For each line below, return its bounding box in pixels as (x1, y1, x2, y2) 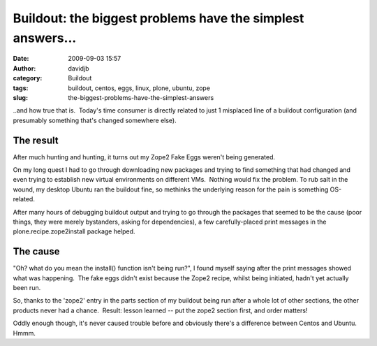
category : (13, 74, 43, 82)
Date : (13, 55, 29, 63)
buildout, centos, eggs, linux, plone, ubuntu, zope (68, 84, 211, 92)
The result (13, 134, 59, 146)
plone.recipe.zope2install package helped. (13, 227, 135, 236)
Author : (13, 64, 36, 73)
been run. (13, 284, 41, 292)
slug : (13, 93, 28, 101)
